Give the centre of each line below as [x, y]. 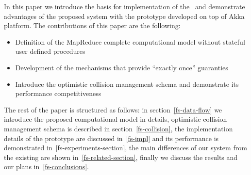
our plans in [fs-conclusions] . [47, 167]
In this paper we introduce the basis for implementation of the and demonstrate [125, 6]
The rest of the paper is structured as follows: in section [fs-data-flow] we [113, 109]
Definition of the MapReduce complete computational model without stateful [130, 41]
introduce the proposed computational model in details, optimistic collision [116, 119]
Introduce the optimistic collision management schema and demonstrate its [127, 84]
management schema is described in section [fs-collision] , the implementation [118, 128]
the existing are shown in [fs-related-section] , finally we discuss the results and [121, 157]
